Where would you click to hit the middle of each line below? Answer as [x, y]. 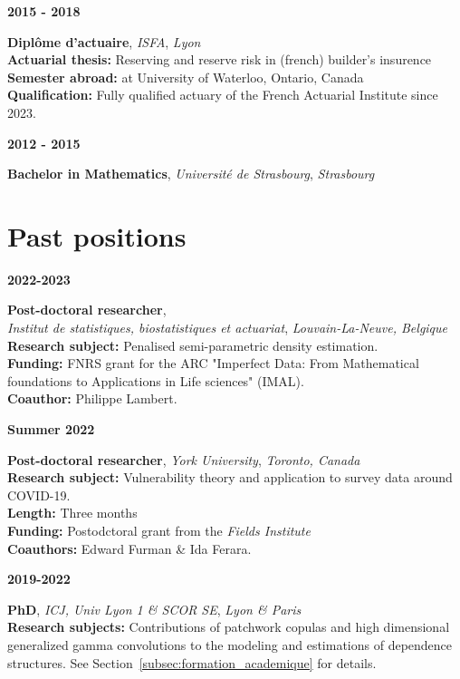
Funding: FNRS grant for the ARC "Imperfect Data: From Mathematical [213, 363]
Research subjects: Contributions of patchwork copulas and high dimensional [229, 627]
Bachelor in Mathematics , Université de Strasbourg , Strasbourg [191, 174]
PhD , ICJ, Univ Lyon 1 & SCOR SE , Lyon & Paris [154, 609]
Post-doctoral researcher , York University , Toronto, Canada [184, 459]
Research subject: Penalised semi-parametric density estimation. [193, 345]
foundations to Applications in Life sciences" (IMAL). [156, 380]
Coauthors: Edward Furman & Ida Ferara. [129, 548]
